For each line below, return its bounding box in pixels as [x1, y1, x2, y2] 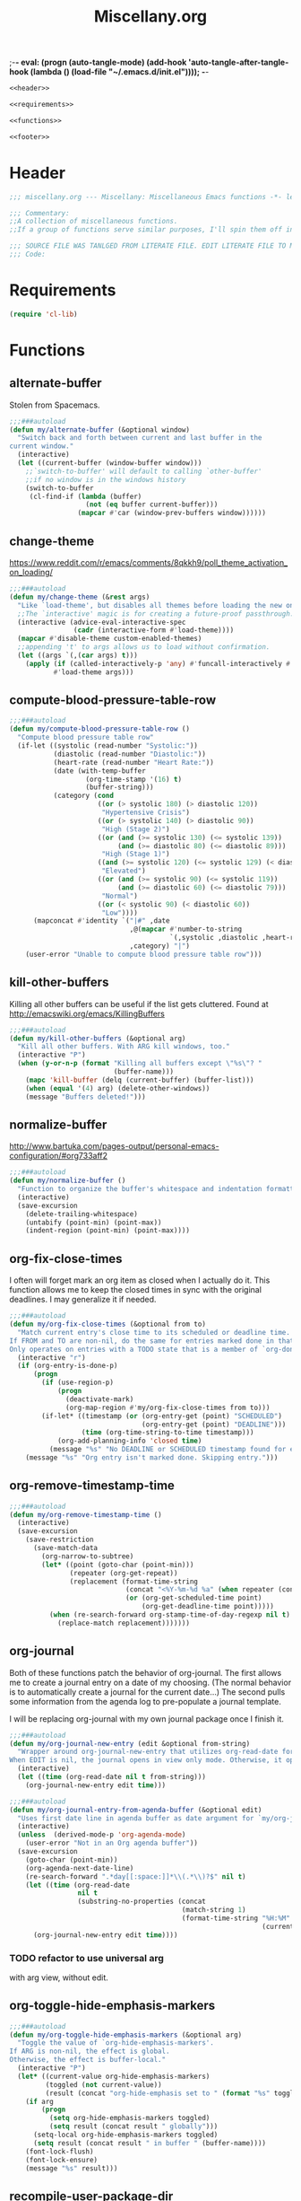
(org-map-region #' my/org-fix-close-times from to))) [65, 1403, 271, 1412]
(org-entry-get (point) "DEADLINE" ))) [142, 1420, 287, 1429]
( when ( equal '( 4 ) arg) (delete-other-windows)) [25, 1083, 211, 1092]
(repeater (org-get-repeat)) [69, 1568, 178, 1577]
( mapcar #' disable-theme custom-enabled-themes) [17, 635, 202, 644]
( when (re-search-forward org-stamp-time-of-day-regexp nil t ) [48, 1610, 291, 1619]
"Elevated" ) [101, 866, 146, 876]
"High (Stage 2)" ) [101, 824, 170, 834]
